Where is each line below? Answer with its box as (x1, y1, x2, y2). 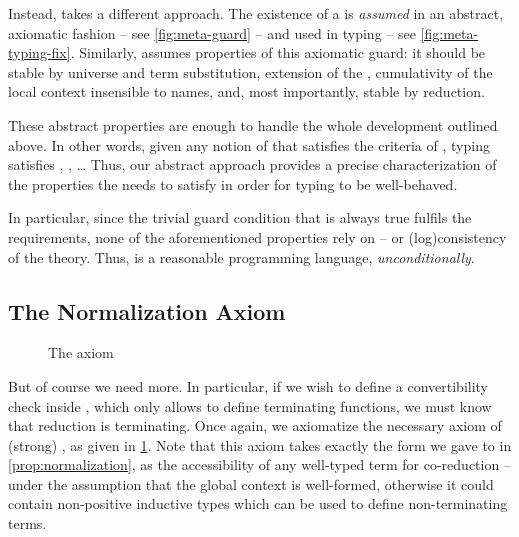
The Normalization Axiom (8, 295, 286, 326)
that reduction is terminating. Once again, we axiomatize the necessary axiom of (8, 415, 502, 436)
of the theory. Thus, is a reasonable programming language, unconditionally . (8, 246, 475, 267)
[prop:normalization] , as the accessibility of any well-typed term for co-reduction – (8, 454, 511, 475)
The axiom (48, 342, 114, 363)
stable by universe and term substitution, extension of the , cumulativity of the (8, 61, 493, 82)
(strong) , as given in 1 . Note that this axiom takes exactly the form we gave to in (8, 434, 512, 455)
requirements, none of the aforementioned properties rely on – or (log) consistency (8, 226, 507, 247)
